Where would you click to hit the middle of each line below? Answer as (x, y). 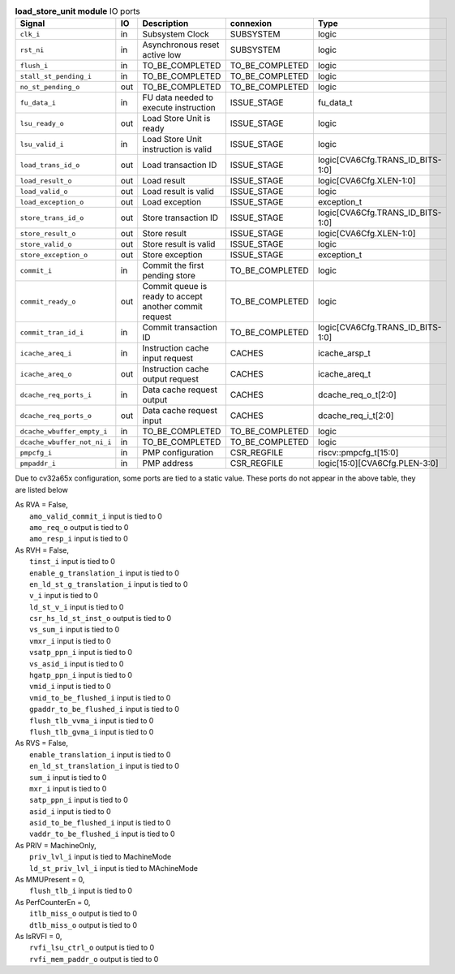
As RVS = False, (42, 743)
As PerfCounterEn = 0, (53, 902)
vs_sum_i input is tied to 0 (75, 630)
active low (162, 55)
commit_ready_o (48, 302)
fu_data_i (38, 103)
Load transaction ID (180, 165)
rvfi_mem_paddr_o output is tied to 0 (94, 959)
